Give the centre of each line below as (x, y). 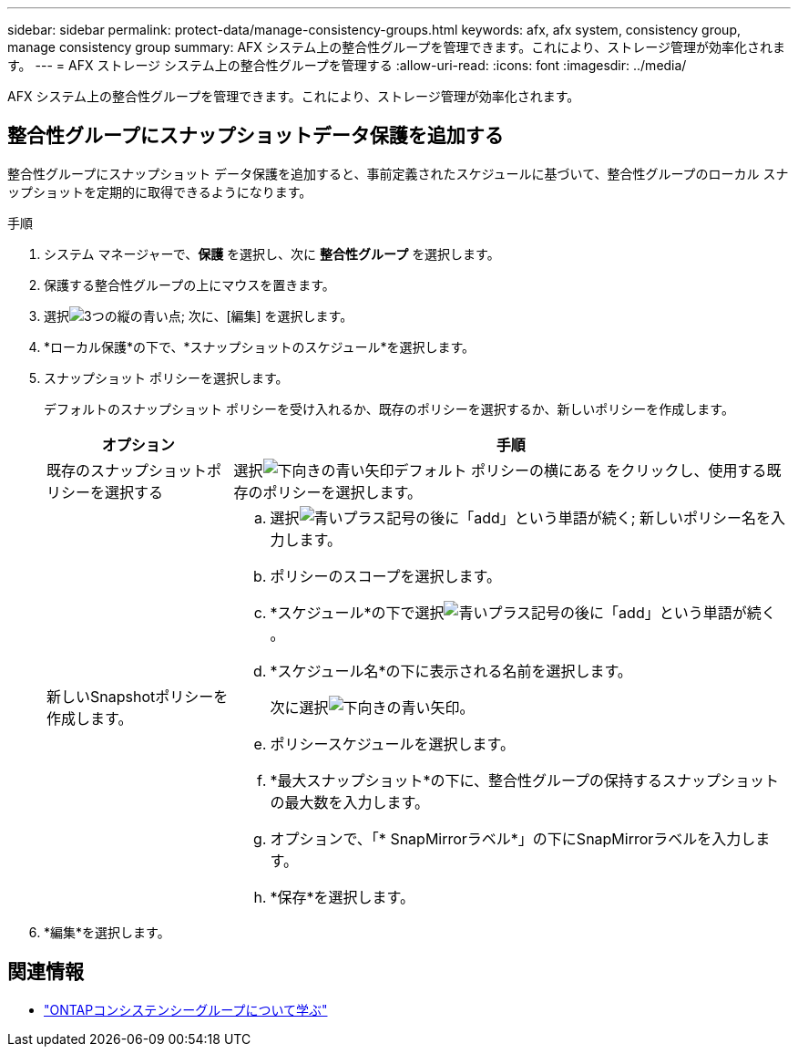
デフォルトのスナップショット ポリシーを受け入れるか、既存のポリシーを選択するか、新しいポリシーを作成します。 (389, 408)
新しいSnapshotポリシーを (138, 696)
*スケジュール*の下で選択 (357, 612)
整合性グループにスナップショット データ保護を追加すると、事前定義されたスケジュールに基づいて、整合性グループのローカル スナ (398, 173)
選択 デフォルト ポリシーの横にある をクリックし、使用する (500, 470)
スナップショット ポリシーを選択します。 (166, 377)
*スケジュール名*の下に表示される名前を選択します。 (451, 671)
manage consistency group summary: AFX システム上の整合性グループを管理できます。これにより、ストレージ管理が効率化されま (397, 47)
